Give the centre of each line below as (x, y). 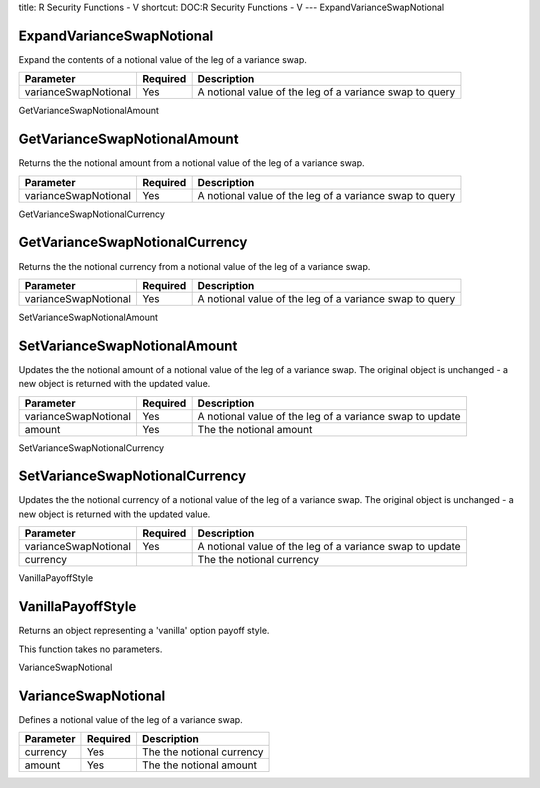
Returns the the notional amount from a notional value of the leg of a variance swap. (191, 163)
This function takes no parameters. (90, 649)
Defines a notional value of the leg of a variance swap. (131, 719)
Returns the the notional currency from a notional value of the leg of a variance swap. (194, 266)
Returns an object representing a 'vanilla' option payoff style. (144, 631)
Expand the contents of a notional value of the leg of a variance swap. (162, 59)
